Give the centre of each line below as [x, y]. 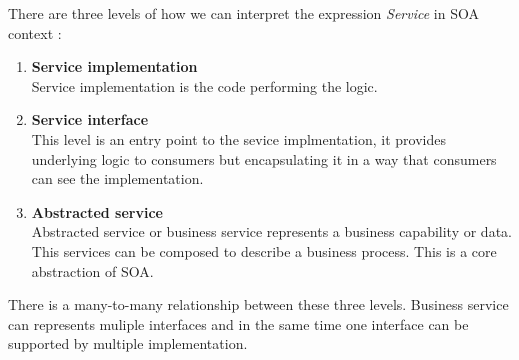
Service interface [90, 119]
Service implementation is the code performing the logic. [204, 85]
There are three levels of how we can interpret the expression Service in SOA [243, 13]
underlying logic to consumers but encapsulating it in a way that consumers [264, 158]
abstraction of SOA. [92, 270]
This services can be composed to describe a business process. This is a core [264, 250]
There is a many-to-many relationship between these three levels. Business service [258, 304]
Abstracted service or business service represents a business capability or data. [271, 231]
